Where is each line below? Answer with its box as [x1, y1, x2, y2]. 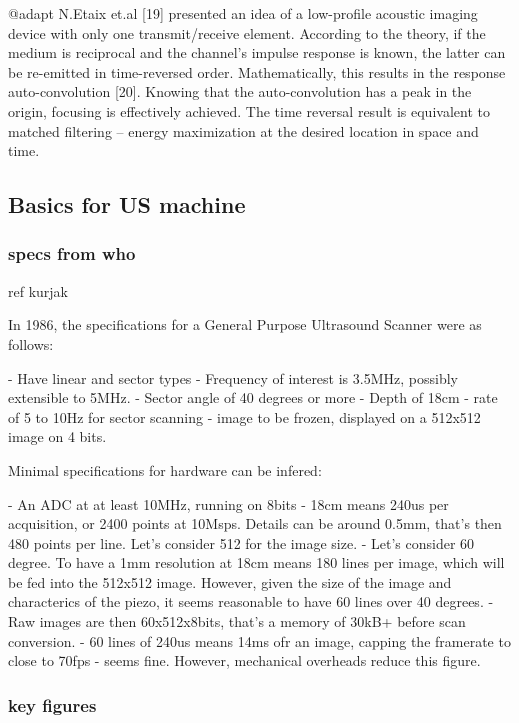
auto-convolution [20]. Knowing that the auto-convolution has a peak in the [8, 81, 472, 102]
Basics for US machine [8, 189, 246, 220]
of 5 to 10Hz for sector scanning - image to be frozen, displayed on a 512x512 [8, 406, 481, 427]
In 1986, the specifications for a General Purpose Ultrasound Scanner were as [8, 314, 482, 335]
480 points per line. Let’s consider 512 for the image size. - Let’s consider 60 [8, 532, 475, 553]
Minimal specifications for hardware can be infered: [8, 459, 322, 480]
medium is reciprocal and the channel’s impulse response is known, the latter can [8, 42, 506, 63]
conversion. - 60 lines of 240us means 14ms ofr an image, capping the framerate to [8, 630, 511, 651]
